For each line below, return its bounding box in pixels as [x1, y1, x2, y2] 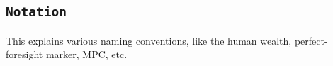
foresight [6, 47, 43, 62]
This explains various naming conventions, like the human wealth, [6, 33, 292, 48]
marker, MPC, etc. [45, 47, 128, 62]
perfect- [294, 33, 328, 48]
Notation [6, 4, 67, 20]
